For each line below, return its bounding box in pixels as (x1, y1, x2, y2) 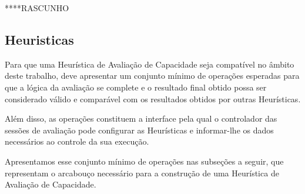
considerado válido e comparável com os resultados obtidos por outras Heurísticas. (5, 92, 301, 105)
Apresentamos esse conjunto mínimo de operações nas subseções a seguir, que (5, 155, 284, 167)
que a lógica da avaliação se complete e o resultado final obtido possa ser (5, 81, 267, 93)
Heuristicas (5, 30, 74, 48)
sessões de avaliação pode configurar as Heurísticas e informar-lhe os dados (5, 123, 274, 136)
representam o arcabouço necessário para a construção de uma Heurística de (5, 166, 279, 179)
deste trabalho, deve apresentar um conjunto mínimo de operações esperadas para (5, 69, 300, 82)
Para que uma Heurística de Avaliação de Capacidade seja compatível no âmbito (5, 58, 294, 70)
